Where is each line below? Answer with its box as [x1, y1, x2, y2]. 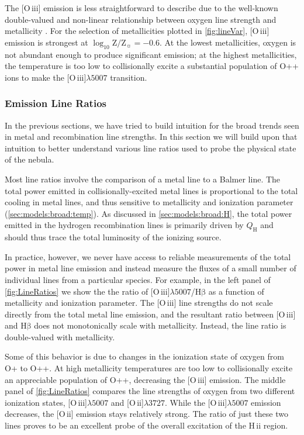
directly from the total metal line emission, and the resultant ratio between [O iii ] [5, 308, 296, 320]
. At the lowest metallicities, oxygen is [160, 36, 296, 48]
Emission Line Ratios [5, 96, 106, 111]
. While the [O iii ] [165, 396, 227, 408]
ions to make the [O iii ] [5, 71, 87, 83]
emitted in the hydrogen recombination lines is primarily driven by [5, 219, 244, 231]
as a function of [208, 285, 264, 297]
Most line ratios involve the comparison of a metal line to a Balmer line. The [5, 172, 281, 185]
